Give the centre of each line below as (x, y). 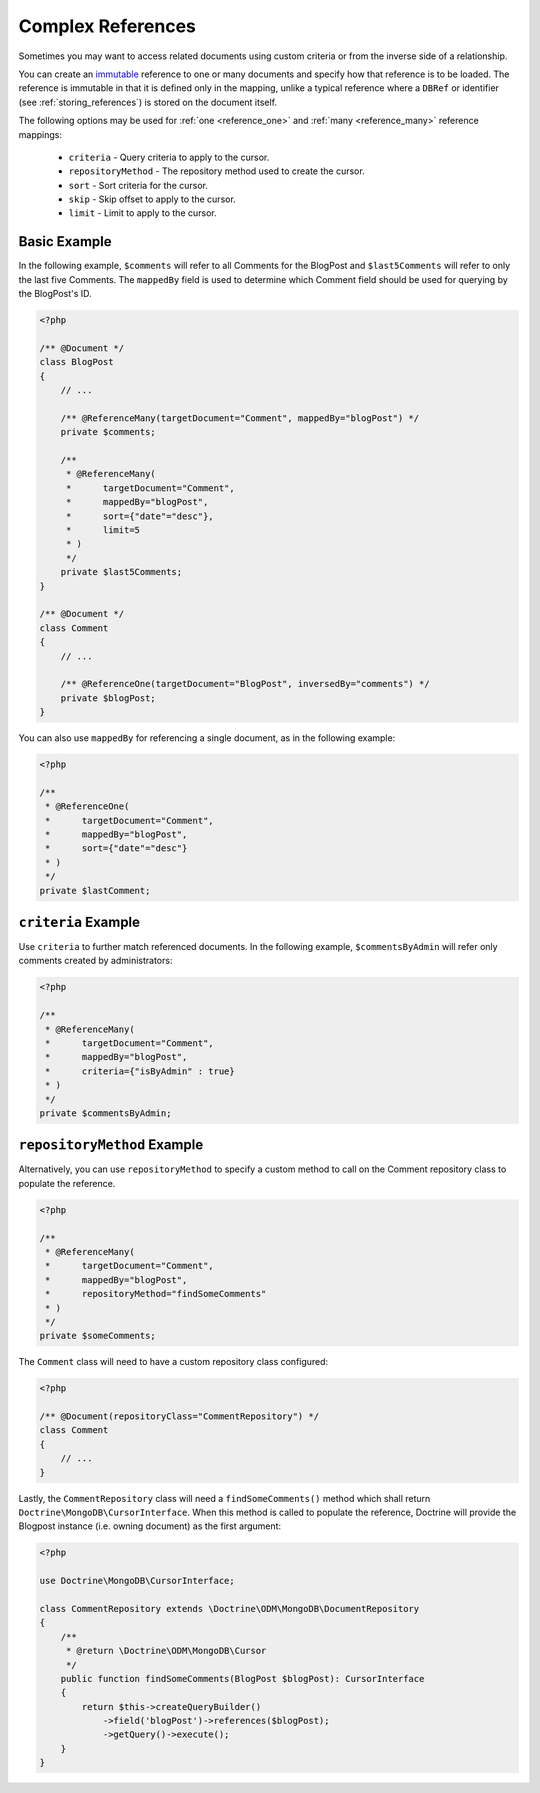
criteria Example (79, 921)
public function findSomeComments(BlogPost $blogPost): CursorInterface (242, 1678)
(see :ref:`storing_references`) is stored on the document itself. (148, 102)
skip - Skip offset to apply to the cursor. (152, 199)
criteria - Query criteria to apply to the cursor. (169, 157)
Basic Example (65, 241)
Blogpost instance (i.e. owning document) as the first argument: (150, 1526)
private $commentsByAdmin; (105, 1113)
